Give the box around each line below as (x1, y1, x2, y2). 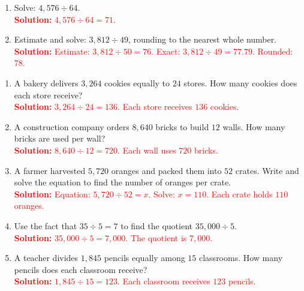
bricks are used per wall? (14, 132, 106, 145)
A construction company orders (14, 120, 130, 133)
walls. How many (222, 120, 285, 133)
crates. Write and (235, 164, 299, 176)
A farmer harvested (14, 164, 86, 176)
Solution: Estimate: (14, 44, 90, 57)
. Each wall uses (118, 143, 176, 156)
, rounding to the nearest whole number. (128, 33, 277, 46)
